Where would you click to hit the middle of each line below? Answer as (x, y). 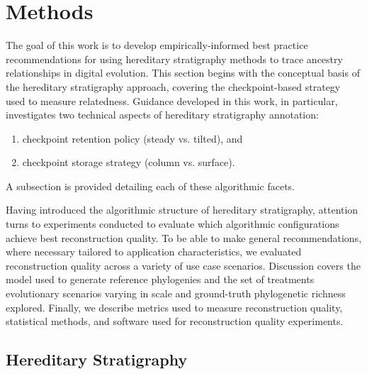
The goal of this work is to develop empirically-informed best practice (157, 45)
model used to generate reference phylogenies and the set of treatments (160, 279)
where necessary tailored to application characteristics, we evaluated (154, 252)
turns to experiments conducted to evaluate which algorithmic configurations (173, 224)
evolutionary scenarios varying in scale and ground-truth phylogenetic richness (176, 293)
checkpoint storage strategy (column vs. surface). (129, 162)
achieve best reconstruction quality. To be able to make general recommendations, (184, 237)
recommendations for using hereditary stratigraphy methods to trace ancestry (174, 59)
